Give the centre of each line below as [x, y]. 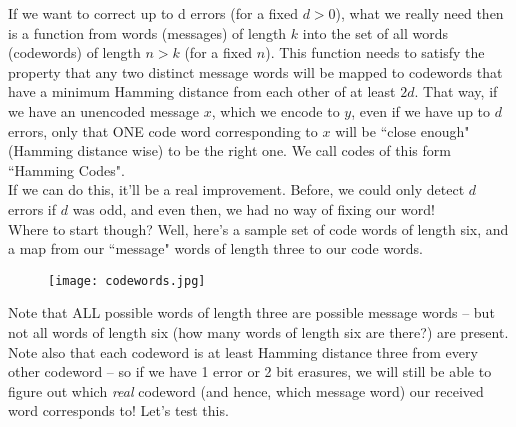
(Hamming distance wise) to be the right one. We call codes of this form [229, 150]
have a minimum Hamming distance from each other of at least [202, 91]
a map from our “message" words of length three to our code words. [215, 248]
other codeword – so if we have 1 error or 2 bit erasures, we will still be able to [250, 371]
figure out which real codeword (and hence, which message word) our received [246, 390]
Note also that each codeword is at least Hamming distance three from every [243, 351]
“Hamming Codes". [66, 169]
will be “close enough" [402, 130]
